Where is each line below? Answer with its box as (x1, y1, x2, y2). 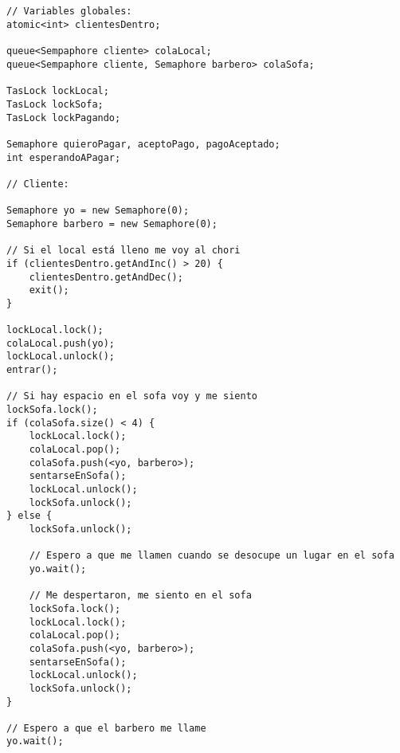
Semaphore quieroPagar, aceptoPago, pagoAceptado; (6, 138, 280, 150)
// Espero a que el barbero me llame (6, 722, 206, 734)
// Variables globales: (6, 6, 132, 18)
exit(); (29, 284, 69, 296)
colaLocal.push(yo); (6, 337, 116, 349)
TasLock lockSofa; (6, 98, 104, 110)
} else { (6, 510, 53, 522)
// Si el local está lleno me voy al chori (6, 245, 241, 257)
